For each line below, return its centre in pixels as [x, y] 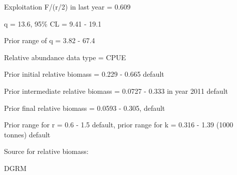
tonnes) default [27, 134]
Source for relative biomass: [46, 151]
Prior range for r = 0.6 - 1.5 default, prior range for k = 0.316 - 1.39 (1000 [119, 125]
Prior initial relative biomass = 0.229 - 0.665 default [84, 74]
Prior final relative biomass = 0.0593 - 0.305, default [85, 108]
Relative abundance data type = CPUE [65, 57]
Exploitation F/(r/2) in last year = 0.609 [67, 7]
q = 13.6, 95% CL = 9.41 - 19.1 [53, 23]
